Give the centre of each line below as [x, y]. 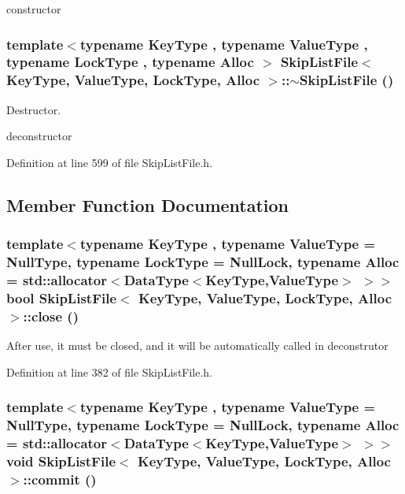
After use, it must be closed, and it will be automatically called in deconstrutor [197, 345]
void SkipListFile [61, 461]
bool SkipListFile [62, 297]
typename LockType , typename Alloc [130, 62]
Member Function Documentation [148, 204]
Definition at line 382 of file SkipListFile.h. [110, 371]
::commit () [60, 479]
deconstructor [39, 136]
